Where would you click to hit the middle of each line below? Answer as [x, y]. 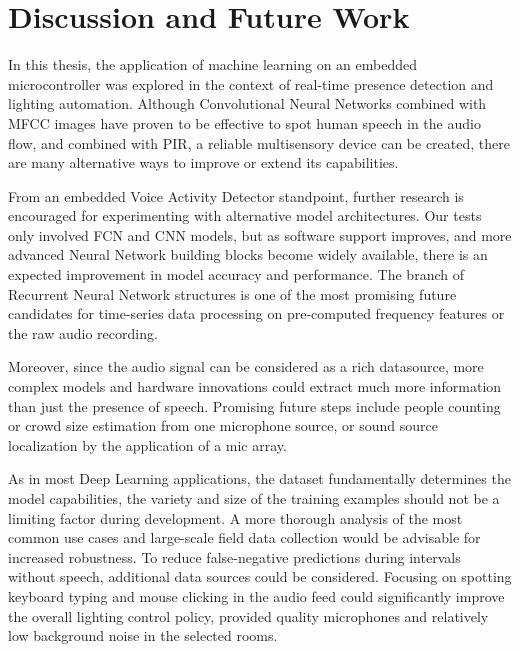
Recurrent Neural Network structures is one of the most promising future [232, 293]
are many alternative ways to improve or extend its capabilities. [203, 162]
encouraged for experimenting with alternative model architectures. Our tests [245, 215]
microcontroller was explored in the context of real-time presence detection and [251, 83]
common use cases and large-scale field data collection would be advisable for [244, 537]
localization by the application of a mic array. [147, 444]
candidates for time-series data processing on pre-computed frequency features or [256, 313]
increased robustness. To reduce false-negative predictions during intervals [234, 556]
